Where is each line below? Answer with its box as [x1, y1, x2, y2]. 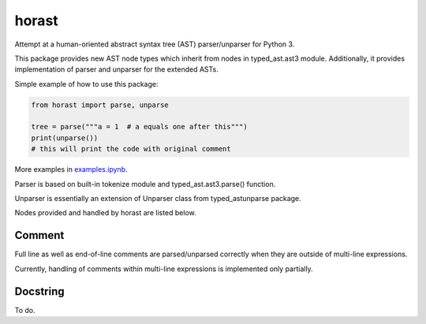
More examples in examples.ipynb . [14, 165, 128, 174]
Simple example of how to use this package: [14, 79, 159, 88]
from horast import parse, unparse [31, 100, 169, 110]
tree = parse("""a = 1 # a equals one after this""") [31, 122, 248, 132]
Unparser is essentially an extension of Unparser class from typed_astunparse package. [14, 194, 301, 203]
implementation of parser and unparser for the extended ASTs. [14, 65, 219, 74]
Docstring [14, 285, 65, 298]
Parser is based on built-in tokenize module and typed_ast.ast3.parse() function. [14, 179, 276, 188]
